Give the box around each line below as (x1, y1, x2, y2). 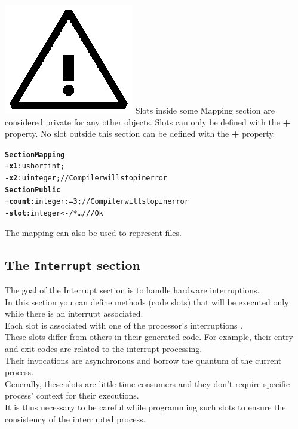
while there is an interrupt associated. (5, 307, 143, 320)
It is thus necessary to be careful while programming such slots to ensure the (5, 401, 286, 413)
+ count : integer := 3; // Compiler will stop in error (5, 197, 189, 206)
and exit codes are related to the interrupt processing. (5, 342, 202, 355)
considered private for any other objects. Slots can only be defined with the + (5, 115, 291, 128)
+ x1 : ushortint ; (5, 162, 65, 171)
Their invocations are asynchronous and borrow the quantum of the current (5, 354, 282, 366)
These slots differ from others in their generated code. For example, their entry (5, 330, 294, 343)
